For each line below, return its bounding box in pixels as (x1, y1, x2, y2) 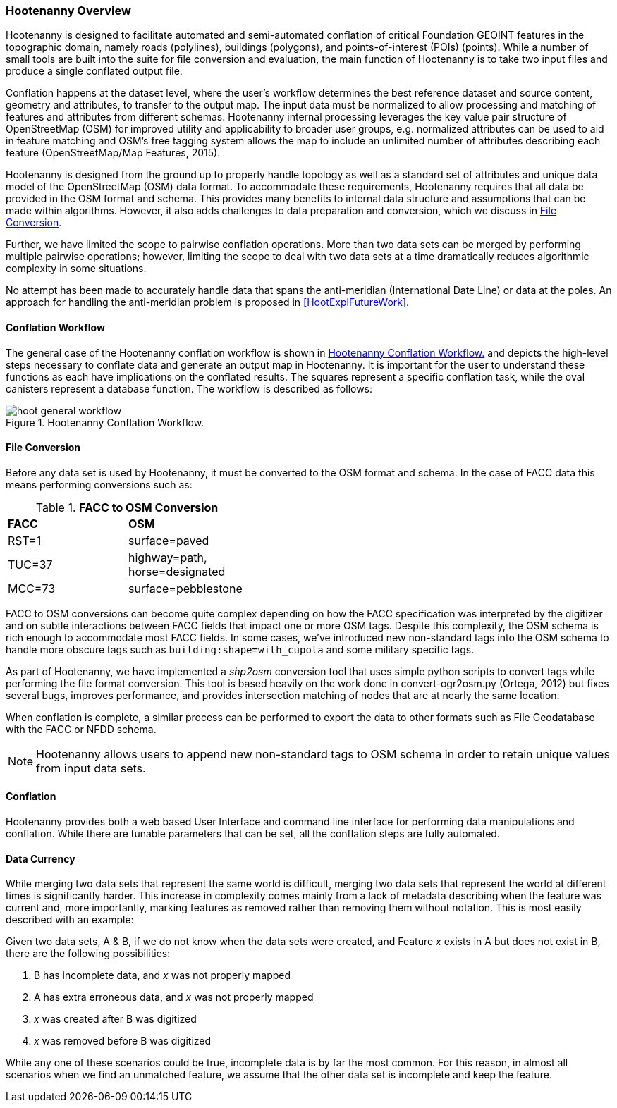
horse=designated (128, 564, 226, 579)
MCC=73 (8, 581, 56, 596)
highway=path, (128, 550, 207, 565)
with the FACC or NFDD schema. (6, 722, 157, 735)
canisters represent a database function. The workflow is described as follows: (6, 382, 373, 395)
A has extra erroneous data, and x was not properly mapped (34, 991, 314, 1004)
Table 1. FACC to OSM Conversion (35, 500, 219, 515)
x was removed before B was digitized (34, 1035, 212, 1047)
